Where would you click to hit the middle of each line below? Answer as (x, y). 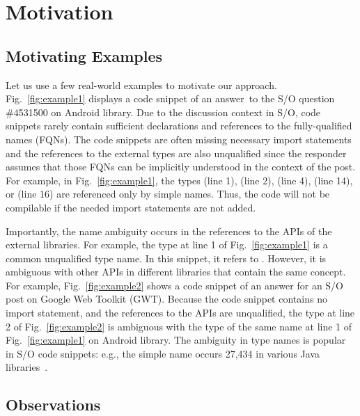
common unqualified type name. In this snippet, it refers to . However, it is (166, 258)
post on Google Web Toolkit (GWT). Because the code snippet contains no (166, 299)
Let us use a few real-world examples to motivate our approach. (141, 85)
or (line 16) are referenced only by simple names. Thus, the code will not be (168, 194)
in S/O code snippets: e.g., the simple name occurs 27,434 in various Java (163, 353)
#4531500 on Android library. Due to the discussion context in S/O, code (163, 112)
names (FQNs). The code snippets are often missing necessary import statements (179, 139)
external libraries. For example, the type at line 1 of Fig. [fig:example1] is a (167, 245)
